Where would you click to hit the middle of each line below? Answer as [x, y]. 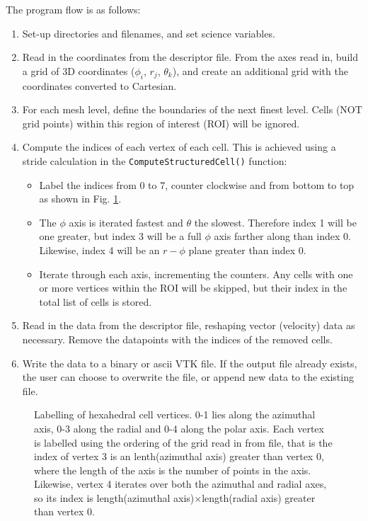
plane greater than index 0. [247, 250]
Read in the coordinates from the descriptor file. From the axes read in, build [190, 57]
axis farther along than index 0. [282, 236]
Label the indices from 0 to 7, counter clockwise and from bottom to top [197, 184]
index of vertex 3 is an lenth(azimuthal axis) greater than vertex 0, [179, 456]
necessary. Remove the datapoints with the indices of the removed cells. [177, 339]
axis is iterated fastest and [126, 222]
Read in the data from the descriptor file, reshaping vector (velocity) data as [189, 325]
